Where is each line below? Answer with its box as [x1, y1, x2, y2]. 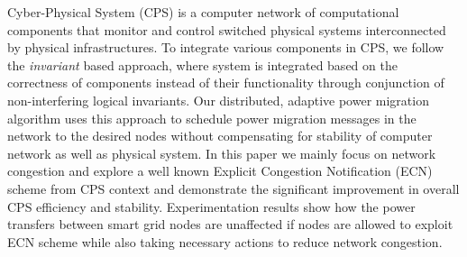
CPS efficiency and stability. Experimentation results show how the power [7, 197, 416, 216]
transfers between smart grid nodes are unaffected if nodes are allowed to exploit [7, 215, 453, 234]
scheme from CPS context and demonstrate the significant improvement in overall [7, 179, 460, 197]
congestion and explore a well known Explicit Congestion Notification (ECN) [7, 161, 433, 180]
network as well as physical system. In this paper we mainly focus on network [7, 143, 436, 162]
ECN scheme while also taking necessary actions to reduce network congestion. [7, 232, 443, 251]
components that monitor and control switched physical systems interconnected [7, 20, 446, 39]
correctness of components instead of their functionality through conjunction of [7, 73, 444, 92]
